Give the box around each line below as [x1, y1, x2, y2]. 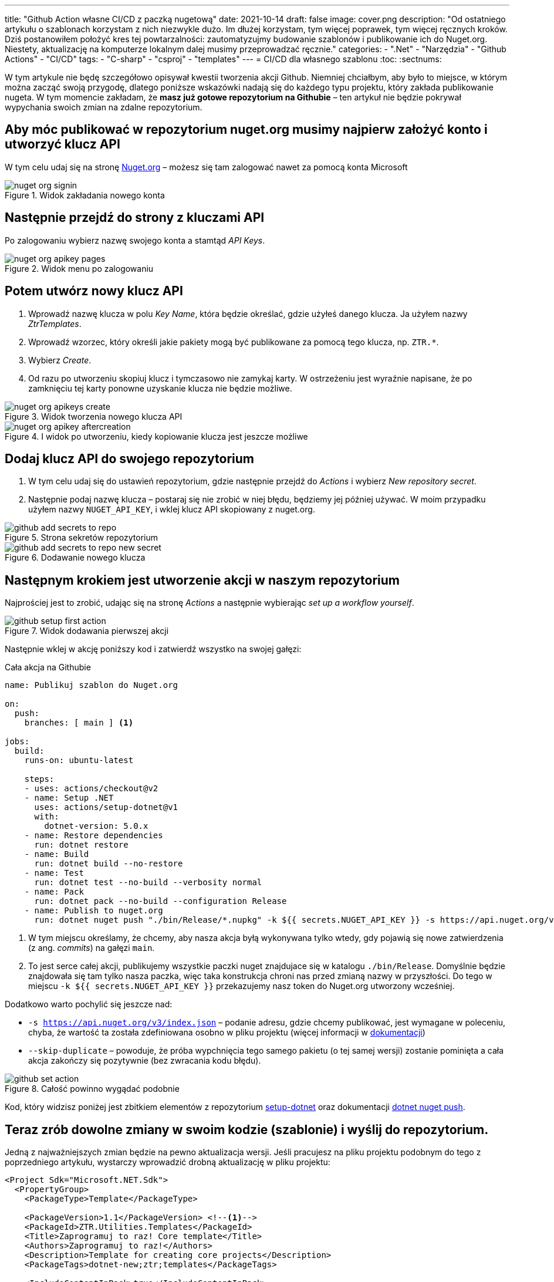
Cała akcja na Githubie [5, 662, 91, 673]
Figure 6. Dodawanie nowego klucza [5, 552, 146, 563]
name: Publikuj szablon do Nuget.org [5, 680, 178, 690]
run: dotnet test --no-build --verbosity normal [34, 878, 262, 888]
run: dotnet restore [34, 840, 129, 850]
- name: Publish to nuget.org [24, 906, 163, 916]
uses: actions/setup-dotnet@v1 [34, 802, 178, 812]
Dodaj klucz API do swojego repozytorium [5, 451, 255, 466]
